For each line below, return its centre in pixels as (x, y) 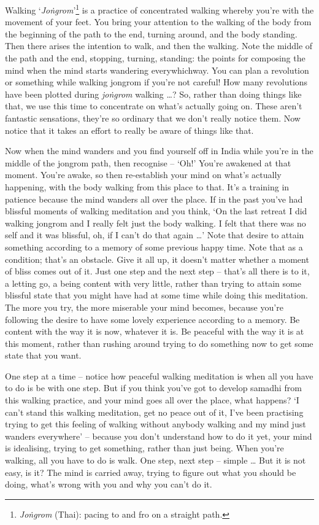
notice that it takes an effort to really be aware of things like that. (129, 130)
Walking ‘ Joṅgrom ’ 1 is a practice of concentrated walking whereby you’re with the (159, 9)
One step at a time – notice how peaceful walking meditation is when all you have (159, 375)
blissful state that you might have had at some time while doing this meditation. (156, 295)
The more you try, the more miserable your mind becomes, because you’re (144, 307)
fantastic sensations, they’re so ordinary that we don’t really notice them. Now (153, 118)
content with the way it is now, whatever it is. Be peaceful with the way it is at (155, 331)
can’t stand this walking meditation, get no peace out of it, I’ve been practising (154, 412)
